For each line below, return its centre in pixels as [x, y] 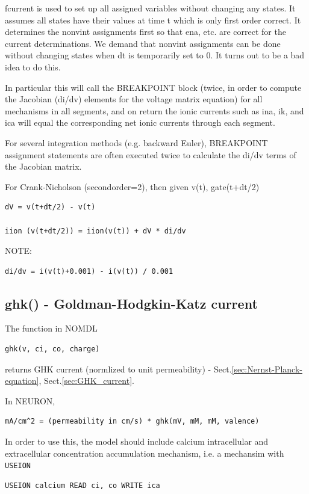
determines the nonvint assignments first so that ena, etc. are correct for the [145, 32]
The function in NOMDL [51, 328]
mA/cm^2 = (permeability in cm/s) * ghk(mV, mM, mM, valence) [132, 421]
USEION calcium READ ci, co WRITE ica [83, 485]
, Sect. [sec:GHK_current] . [86, 381]
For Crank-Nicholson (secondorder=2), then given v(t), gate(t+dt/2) [132, 186]
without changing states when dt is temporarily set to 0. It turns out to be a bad [155, 55]
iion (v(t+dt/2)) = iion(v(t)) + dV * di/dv [95, 231]
